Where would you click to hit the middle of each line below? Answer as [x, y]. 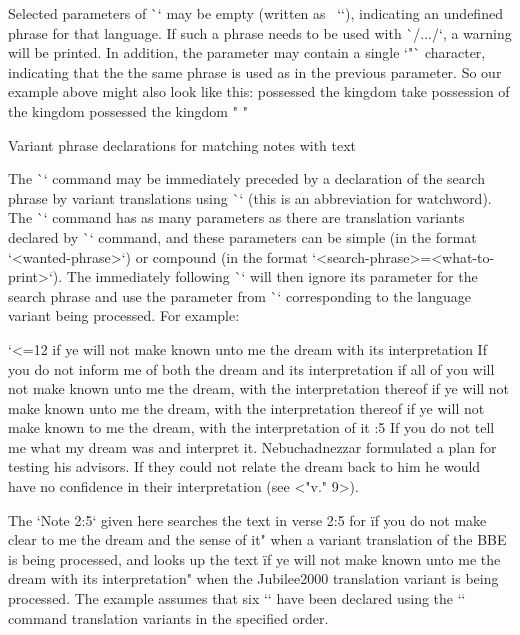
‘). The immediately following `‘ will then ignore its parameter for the [263, 276]
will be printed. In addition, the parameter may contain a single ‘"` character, [247, 52]
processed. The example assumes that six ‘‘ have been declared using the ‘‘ [237, 598]
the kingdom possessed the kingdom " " [128, 110]
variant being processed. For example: [124, 315]
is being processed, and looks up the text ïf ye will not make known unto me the [254, 558]
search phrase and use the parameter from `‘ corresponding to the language [239, 295]
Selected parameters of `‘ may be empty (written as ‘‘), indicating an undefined [255, 13]
